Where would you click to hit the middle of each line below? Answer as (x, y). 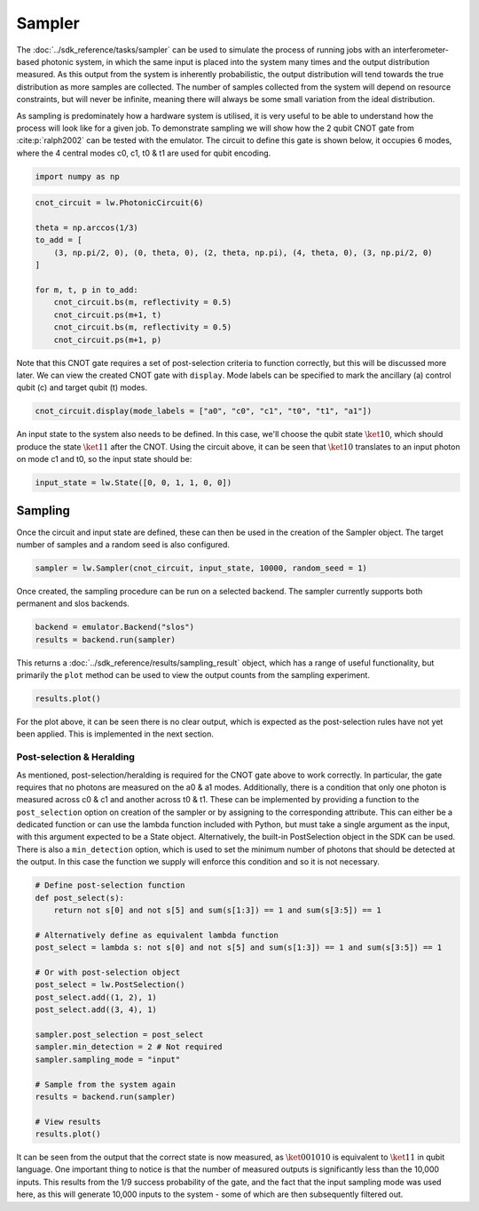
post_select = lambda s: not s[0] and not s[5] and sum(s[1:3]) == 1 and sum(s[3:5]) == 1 (239, 948)
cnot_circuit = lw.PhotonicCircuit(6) (119, 203)
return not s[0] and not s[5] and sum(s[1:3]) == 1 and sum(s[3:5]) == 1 (217, 910)
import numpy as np (77, 176)
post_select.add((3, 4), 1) (96, 1010)
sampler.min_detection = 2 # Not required (129, 1047)
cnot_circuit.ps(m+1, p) (108, 339)
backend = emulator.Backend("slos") (115, 627)
